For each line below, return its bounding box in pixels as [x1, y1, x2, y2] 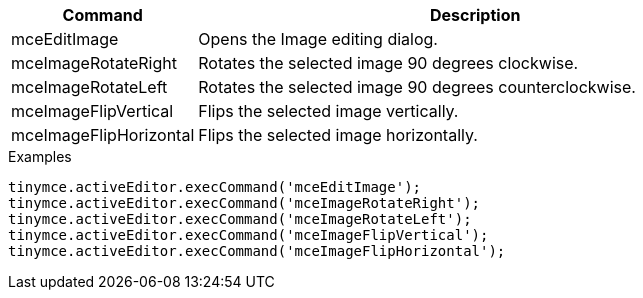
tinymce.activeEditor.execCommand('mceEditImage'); [8, 179, 422, 195]
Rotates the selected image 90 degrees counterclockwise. [198, 77, 636, 97]
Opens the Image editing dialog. [198, 29, 438, 49]
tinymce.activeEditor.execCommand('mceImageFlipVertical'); [8, 227, 489, 243]
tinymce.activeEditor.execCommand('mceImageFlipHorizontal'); [8, 243, 506, 259]
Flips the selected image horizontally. [198, 125, 478, 145]
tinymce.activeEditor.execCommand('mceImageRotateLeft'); [8, 211, 472, 227]
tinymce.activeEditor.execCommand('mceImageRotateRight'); [8, 195, 481, 211]
